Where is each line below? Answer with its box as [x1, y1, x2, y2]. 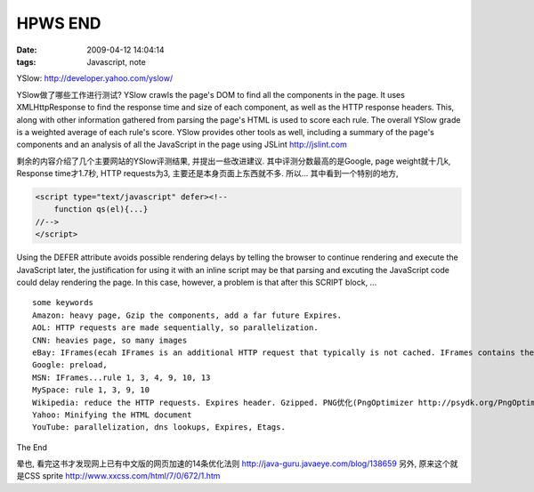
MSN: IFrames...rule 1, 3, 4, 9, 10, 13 [32, 372, 211, 383]
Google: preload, [32, 360, 108, 370]
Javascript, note [86, 56, 146, 67]
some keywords [32, 298, 93, 308]
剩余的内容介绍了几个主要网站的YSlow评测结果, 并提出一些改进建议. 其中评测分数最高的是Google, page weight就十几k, [16, 156, 451, 166]
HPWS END [16, 13, 101, 33]
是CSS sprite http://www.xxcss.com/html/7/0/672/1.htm [16, 471, 221, 481]
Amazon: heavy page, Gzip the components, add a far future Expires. [32, 310, 343, 320]
